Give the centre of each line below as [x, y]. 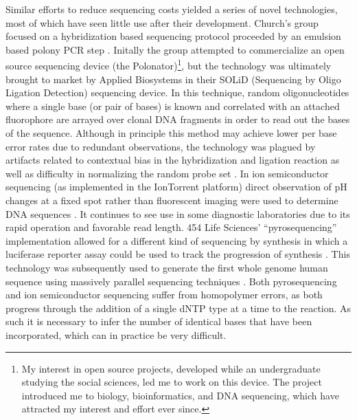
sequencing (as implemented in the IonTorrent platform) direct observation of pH [176, 187]
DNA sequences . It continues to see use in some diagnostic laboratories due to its [178, 213]
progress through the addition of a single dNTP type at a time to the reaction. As [178, 308]
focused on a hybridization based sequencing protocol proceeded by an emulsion [173, 36]
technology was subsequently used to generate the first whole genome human [167, 267]
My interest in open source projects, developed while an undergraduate [171, 368]
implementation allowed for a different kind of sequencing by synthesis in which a [177, 240]
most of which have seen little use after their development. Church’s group [162, 22]
